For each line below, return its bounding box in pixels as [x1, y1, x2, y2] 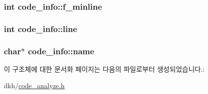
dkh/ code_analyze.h [4, 80, 65, 90]
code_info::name [28, 45, 95, 57]
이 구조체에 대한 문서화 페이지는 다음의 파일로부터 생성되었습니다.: [4, 63, 205, 74]
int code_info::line [4, 22, 78, 34]
